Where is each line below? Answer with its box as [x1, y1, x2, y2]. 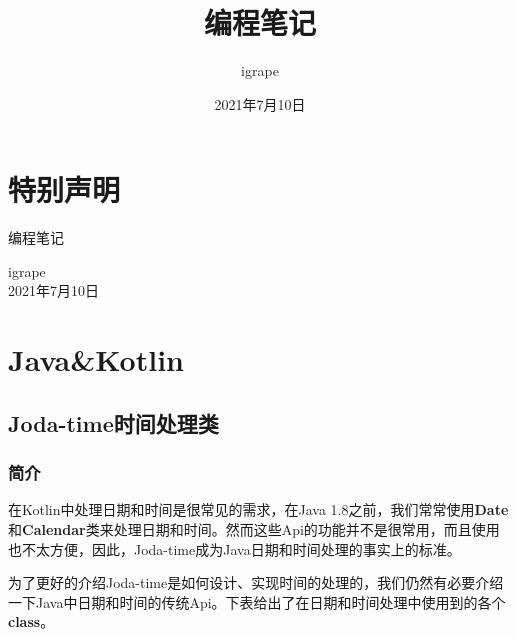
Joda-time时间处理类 [8, 407, 219, 438]
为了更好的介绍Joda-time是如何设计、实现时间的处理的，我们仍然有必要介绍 [8, 572, 504, 593]
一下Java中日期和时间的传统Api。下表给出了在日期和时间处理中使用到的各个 [8, 591, 506, 612]
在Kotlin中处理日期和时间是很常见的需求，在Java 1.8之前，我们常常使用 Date [8, 499, 509, 520]
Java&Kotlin [8, 339, 184, 380]
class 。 [8, 611, 55, 632]
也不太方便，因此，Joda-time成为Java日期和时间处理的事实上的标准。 [8, 538, 461, 559]
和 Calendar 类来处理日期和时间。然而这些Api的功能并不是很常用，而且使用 [8, 519, 500, 539]
